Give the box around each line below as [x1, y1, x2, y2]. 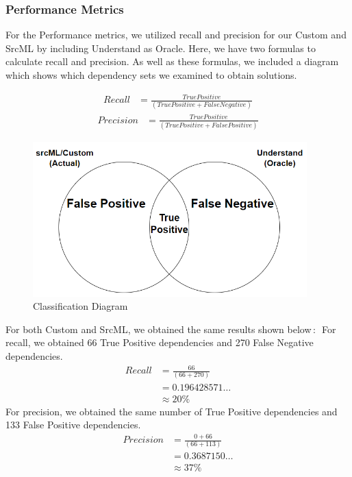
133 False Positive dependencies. [5, 417, 141, 432]
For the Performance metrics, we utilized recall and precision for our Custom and [5, 27, 347, 42]
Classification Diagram [33, 299, 128, 313]
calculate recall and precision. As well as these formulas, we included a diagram [5, 54, 339, 69]
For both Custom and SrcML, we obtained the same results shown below [5, 321, 312, 336]
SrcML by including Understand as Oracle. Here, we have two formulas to [5, 40, 316, 55]
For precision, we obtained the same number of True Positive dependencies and [5, 404, 338, 418]
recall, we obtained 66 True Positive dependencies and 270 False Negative [5, 335, 314, 350]
